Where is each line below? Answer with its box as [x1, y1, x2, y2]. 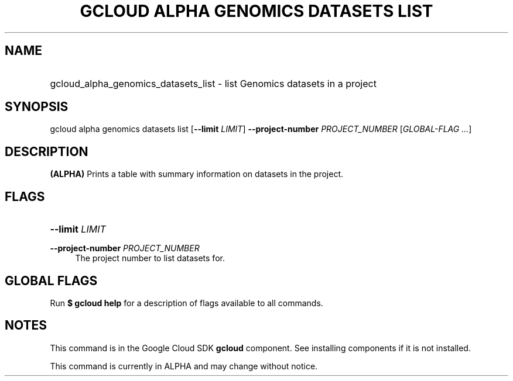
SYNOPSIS [5, 99, 69, 115]
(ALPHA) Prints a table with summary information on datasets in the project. [50, 169, 343, 179]
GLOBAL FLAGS [5, 273, 98, 288]
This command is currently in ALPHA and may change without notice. [50, 361, 318, 371]
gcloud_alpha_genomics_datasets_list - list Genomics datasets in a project [50, 77, 377, 89]
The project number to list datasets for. [75, 253, 225, 264]
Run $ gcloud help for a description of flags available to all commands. [50, 297, 323, 308]
